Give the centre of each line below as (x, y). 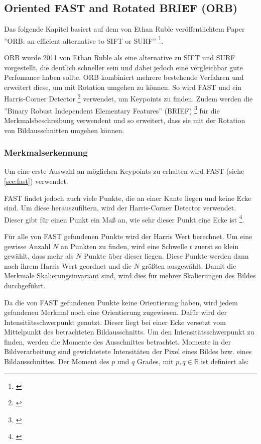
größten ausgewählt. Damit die (189, 265)
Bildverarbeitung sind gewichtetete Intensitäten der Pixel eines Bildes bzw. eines (128, 351)
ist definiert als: (225, 361)
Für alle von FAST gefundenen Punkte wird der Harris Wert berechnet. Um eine (128, 236)
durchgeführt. (25, 285)
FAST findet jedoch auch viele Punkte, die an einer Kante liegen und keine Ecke (128, 198)
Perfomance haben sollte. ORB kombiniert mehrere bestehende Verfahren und (124, 77)
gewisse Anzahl (27, 246)
